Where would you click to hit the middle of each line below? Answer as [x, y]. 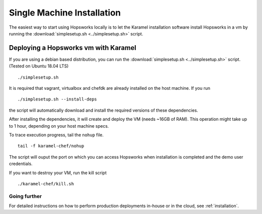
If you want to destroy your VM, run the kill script [58, 173]
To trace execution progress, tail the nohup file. [56, 135]
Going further [25, 196]
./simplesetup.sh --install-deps [57, 99]
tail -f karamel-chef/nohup [51, 146]
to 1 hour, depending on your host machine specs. [59, 126]
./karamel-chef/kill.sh [46, 184]
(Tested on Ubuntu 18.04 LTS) [39, 66]
